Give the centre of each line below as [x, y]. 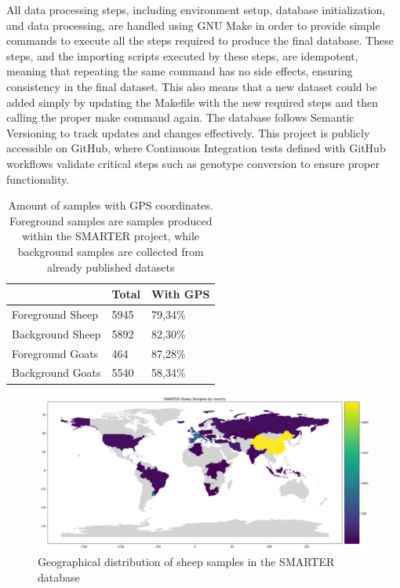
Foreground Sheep [55, 314]
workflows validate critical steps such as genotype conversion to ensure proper [193, 163]
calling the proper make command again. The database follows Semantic [180, 117]
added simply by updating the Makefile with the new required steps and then [193, 102]
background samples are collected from [111, 251]
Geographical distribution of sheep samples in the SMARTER [186, 562]
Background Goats [56, 373]
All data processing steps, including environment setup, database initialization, [196, 9]
